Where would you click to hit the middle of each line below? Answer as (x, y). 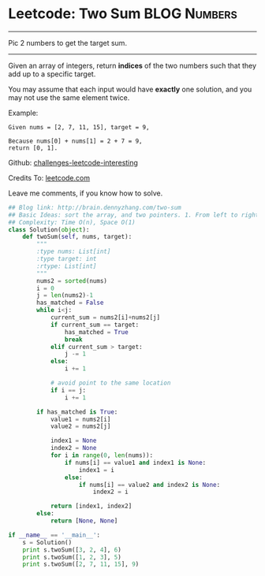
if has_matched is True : (77, 412)
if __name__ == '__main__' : (54, 535)
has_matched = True (96, 332)
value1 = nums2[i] (80, 419)
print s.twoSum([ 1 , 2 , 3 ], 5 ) (72, 557)
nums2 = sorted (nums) (72, 281)
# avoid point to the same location (110, 383)
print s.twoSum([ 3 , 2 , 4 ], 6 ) (72, 550)
